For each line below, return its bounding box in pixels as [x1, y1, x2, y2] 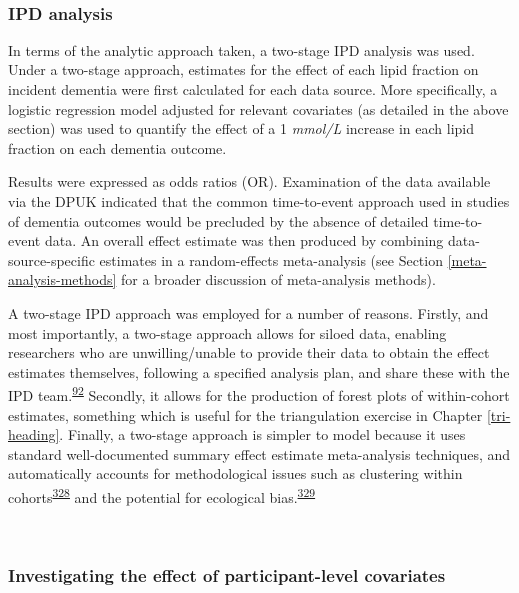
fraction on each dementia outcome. [8, 137, 227, 158]
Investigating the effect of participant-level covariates [8, 562, 446, 587]
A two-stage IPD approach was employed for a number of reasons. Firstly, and [8, 302, 489, 323]
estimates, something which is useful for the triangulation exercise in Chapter [8, 404, 483, 425]
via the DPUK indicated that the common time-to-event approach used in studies [8, 190, 510, 211]
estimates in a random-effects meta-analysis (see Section [99, 249, 443, 270]
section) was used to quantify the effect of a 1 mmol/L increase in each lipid [8, 118, 474, 139]
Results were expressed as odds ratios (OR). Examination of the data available [8, 171, 491, 192]
